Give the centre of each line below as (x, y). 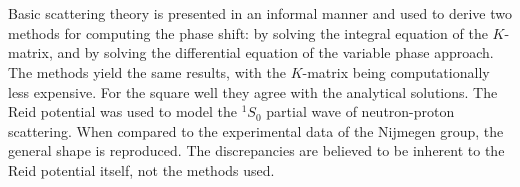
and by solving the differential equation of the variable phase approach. (275, 52)
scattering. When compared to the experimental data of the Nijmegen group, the (256, 130)
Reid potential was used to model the (122, 111)
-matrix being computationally (396, 71)
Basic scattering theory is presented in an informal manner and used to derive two (260, 13)
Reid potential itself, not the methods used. (141, 169)
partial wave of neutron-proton (360, 111)
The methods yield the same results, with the (147, 71)
